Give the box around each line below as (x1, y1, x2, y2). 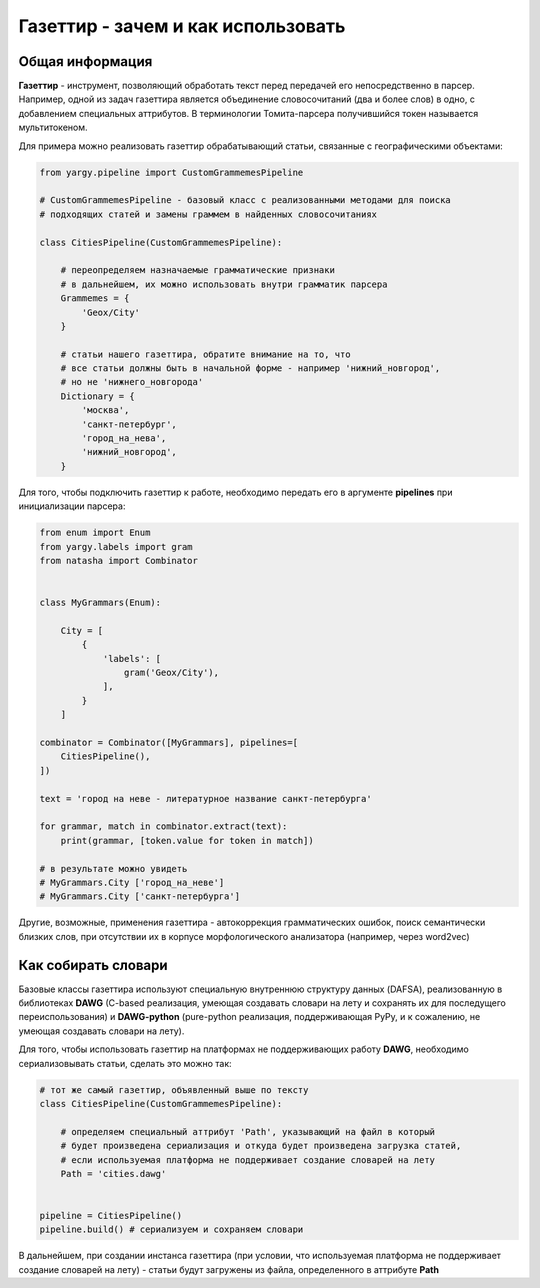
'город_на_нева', (81, 433, 167, 444)
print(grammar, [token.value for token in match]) (60, 835, 314, 846)
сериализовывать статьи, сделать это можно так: (18, 1057, 232, 1069)
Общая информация (18, 53, 153, 70)
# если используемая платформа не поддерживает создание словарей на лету (60, 1154, 435, 1165)
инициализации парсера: (18, 500, 126, 512)
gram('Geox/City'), (123, 667, 220, 679)
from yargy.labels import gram (39, 541, 194, 552)
